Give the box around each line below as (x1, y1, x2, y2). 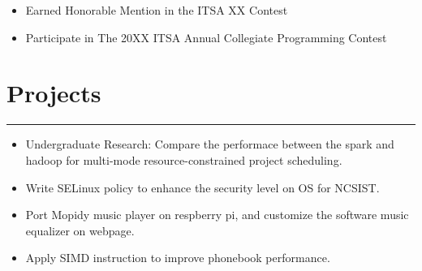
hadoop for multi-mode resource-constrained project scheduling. (25, 151, 342, 168)
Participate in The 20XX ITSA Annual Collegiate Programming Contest (25, 28, 387, 45)
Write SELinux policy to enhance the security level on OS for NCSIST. (25, 179, 380, 196)
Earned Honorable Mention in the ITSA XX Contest (25, 2, 288, 18)
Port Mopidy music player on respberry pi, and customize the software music (25, 206, 409, 223)
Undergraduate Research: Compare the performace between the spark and (25, 135, 394, 153)
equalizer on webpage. (25, 222, 135, 239)
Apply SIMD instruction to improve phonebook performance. (25, 249, 330, 266)
